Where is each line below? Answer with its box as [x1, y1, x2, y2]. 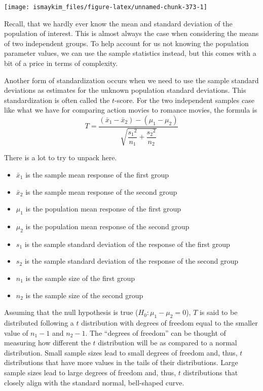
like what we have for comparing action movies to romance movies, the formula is [4, 104, 257, 115]
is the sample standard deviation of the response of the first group [24, 238, 230, 249]
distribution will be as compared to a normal [98, 337, 237, 348]
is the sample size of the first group [25, 272, 135, 283]
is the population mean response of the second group [25, 221, 190, 231]
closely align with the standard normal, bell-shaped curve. [4, 377, 184, 387]
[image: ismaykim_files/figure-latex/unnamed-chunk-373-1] [4, 4, 207, 11]
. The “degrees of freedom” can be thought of [85, 327, 226, 338]
